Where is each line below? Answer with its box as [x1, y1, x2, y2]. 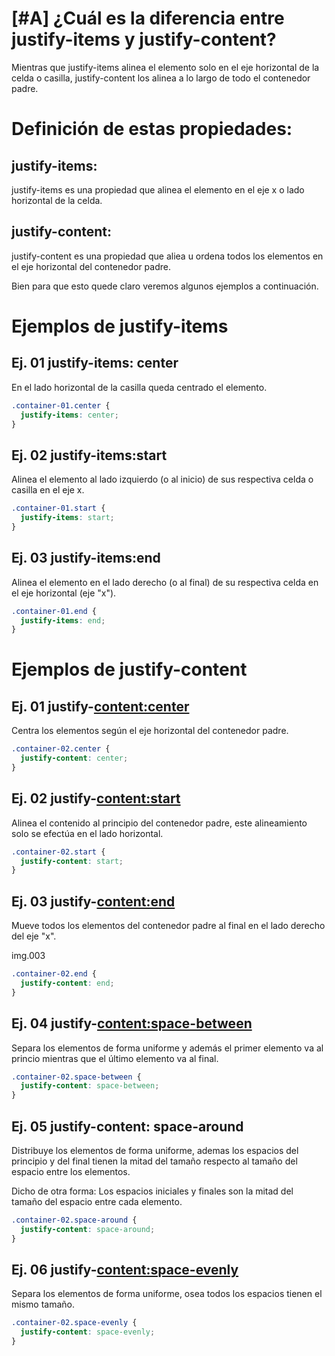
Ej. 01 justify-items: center [11, 355, 179, 372]
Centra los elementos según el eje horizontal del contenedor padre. [11, 725, 289, 737]
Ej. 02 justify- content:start [11, 790, 181, 807]
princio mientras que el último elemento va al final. [11, 1052, 219, 1064]
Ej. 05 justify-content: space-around [11, 1118, 244, 1135]
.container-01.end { [11, 606, 98, 616]
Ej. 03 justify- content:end [11, 893, 176, 910]
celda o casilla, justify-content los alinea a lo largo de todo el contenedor [11, 72, 311, 84]
